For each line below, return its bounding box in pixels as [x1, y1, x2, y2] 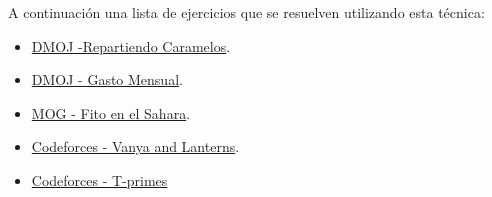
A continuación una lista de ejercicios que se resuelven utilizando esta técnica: [8, 2, 485, 22]
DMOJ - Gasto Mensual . [31, 69, 183, 90]
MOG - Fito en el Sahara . [31, 102, 191, 123]
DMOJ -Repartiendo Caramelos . [31, 35, 231, 56]
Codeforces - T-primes [31, 169, 168, 190]
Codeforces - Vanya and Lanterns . [31, 136, 240, 157]
